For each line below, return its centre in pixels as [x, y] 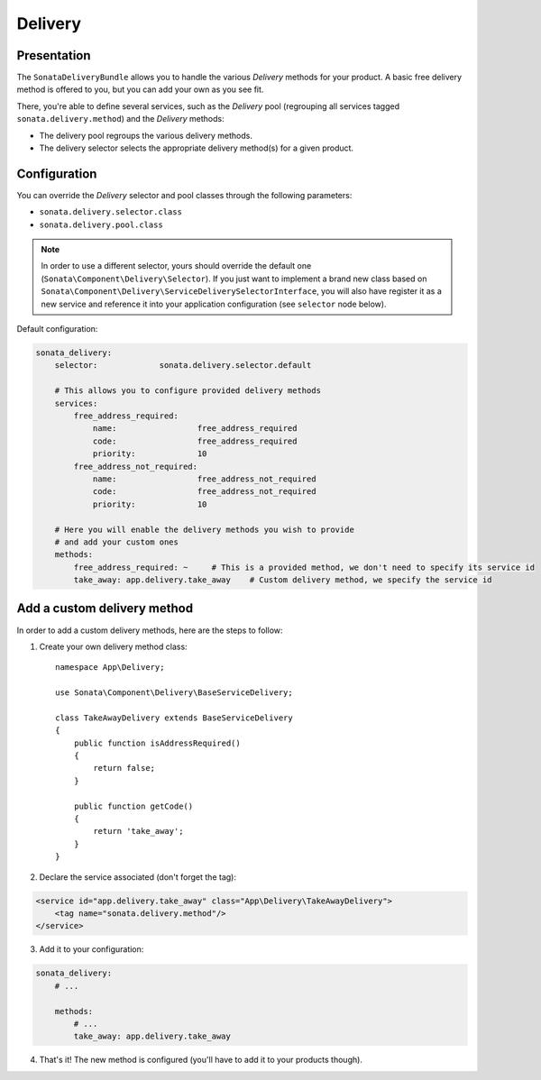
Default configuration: [57, 329]
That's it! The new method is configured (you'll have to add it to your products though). [201, 1060]
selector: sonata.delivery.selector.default [183, 366]
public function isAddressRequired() [157, 743]
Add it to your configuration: [92, 949]
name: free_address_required [195, 429]
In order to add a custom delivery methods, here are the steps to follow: [150, 630]
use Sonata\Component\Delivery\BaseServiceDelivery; [174, 693]
